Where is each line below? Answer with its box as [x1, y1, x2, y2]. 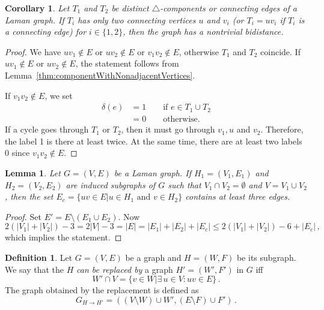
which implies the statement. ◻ [5, 231, 122, 243]
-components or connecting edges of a [160, 2, 297, 14]
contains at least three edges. [185, 190, 290, 203]
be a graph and [125, 251, 182, 263]
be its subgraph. [236, 251, 296, 263]
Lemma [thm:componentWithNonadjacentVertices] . [5, 68, 195, 81]
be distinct [111, 2, 149, 14]
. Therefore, [260, 123, 304, 136]
